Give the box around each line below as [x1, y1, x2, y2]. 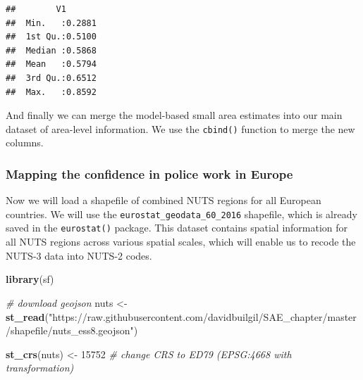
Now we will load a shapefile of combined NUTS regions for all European [6, 193, 321, 208]
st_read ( [6, 309, 49, 324]
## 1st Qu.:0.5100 [6, 32, 97, 42]
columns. [6, 135, 44, 150]
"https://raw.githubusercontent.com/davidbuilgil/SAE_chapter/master [49, 309, 357, 324]
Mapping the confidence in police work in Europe [6, 165, 293, 182]
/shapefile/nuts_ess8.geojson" [6, 323, 134, 338]
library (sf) [6, 272, 54, 286]
